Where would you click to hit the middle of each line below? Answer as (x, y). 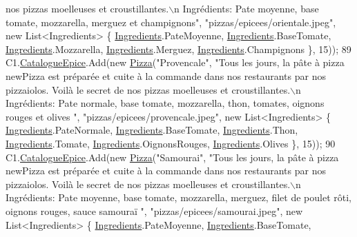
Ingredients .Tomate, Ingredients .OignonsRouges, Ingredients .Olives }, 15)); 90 (171, 143)
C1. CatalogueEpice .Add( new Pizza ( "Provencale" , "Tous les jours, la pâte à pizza (175, 62)
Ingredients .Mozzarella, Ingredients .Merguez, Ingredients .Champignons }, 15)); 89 (178, 49)
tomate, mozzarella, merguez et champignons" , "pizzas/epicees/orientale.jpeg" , (171, 22)
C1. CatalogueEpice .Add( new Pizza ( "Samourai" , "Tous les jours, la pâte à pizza (172, 157)
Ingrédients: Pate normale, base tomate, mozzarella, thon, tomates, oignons (165, 103)
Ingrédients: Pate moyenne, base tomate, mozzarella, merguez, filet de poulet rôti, (178, 197)
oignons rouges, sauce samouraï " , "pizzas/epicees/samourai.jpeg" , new (154, 210)
